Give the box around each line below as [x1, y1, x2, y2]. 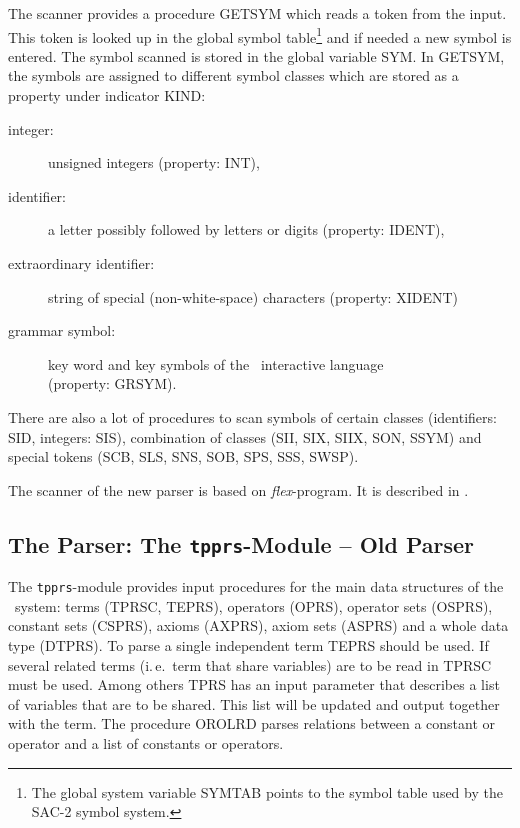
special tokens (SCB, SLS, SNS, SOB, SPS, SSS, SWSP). [8, 446, 359, 467]
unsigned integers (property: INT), [48, 152, 260, 173]
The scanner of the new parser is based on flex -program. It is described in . [8, 479, 469, 500]
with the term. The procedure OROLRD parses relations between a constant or [8, 713, 496, 734]
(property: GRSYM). [48, 373, 177, 394]
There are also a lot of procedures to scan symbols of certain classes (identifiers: [8, 406, 497, 427]
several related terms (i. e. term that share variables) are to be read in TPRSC [8, 654, 492, 675]
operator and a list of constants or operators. [8, 732, 284, 753]
